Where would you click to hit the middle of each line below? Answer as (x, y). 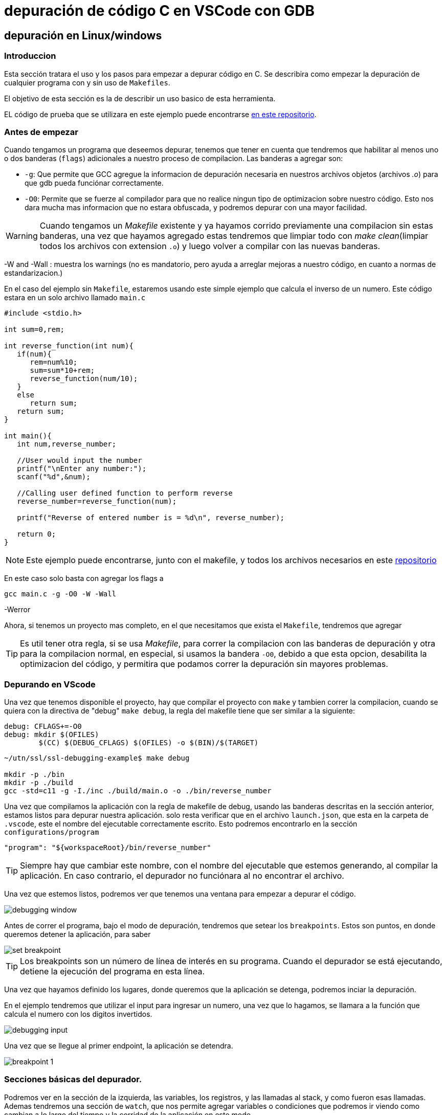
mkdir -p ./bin (35, 775)
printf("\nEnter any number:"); (82, 469)
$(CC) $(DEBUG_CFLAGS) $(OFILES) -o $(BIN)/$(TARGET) (149, 743)
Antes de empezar (41, 132)
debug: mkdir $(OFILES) (52, 735)
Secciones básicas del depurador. (73, 1079)
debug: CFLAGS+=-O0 (43, 727)
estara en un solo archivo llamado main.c (75, 298)
